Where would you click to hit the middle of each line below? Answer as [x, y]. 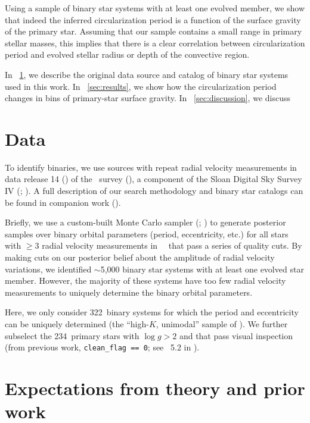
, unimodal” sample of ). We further [222, 324]
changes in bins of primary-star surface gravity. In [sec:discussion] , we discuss [148, 98]
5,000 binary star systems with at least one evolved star [202, 269]
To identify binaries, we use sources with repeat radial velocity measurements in [151, 167]
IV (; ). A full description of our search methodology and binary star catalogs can [154, 191]
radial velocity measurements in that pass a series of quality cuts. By [172, 245]
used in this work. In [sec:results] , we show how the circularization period [141, 86]
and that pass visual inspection [236, 335]
